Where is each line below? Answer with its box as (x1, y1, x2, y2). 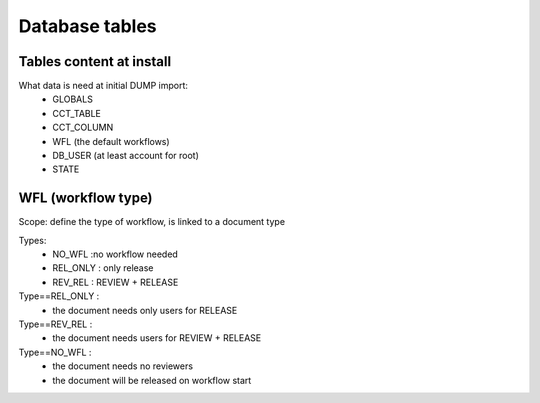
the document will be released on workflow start (52, 374, 252, 386)
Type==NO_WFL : (18, 346, 92, 358)
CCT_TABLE (52, 107, 102, 119)
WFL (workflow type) (18, 190, 154, 207)
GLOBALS (52, 93, 94, 105)
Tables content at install (18, 53, 172, 70)
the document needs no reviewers (52, 360, 194, 372)
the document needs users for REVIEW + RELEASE (52, 332, 262, 344)
